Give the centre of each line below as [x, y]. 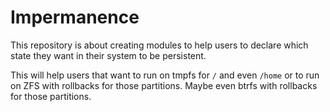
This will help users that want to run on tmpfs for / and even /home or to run [165, 75]
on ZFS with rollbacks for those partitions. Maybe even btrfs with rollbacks [164, 85]
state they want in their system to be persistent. [108, 55]
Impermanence [75, 17]
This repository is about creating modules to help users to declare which [159, 45]
